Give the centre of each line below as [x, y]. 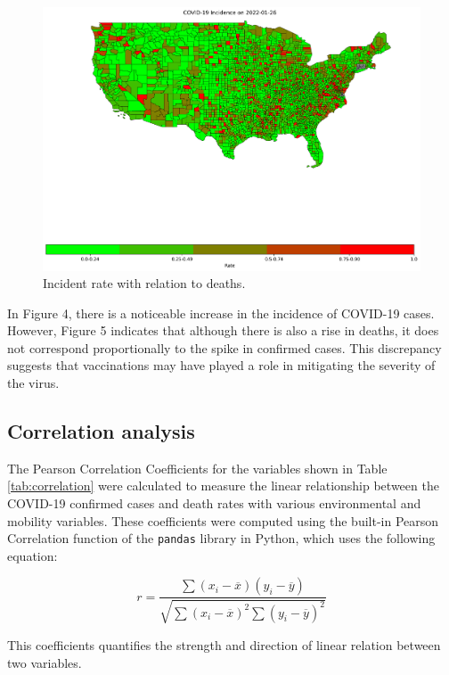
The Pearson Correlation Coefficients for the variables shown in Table [197, 468]
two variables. [45, 662]
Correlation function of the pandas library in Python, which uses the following [221, 538]
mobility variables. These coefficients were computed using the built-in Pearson [223, 520]
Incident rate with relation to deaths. [144, 283]
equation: [33, 555]
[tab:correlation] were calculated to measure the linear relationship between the [223, 486]
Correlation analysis [101, 431]
